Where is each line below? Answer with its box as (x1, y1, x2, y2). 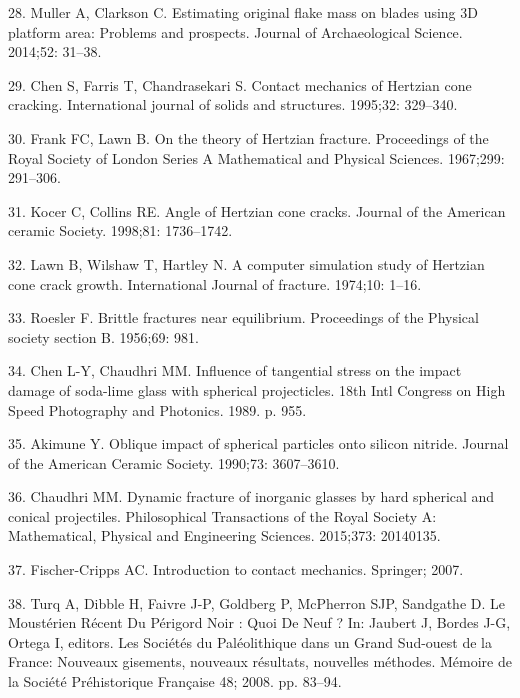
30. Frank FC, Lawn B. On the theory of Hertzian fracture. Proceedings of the (8, 127, 489, 148)
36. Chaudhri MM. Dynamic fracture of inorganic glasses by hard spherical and (8, 486, 495, 507)
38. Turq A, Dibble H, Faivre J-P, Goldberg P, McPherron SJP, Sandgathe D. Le (8, 592, 505, 613)
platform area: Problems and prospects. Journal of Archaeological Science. (8, 21, 463, 42)
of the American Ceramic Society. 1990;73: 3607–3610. (8, 452, 340, 473)
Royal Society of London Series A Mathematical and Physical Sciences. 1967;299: (8, 147, 505, 168)
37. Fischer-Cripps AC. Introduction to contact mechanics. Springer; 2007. (8, 559, 464, 580)
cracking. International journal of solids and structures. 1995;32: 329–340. (8, 94, 458, 115)
